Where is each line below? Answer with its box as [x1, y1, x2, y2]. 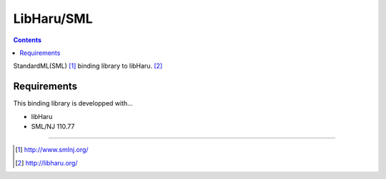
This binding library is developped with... [13, 99, 134, 108]
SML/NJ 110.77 [31, 122, 75, 131]
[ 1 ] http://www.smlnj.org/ [15, 145, 89, 154]
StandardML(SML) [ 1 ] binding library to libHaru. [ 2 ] [13, 61, 163, 71]
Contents [13, 36, 42, 44]
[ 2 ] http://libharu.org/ [15, 158, 78, 167]
